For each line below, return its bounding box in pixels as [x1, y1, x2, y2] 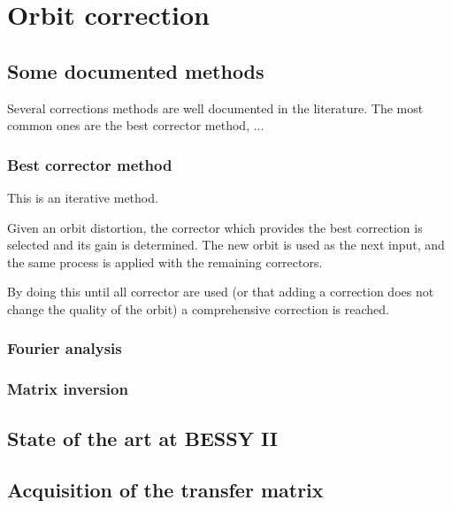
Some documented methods [7, 57, 264, 84]
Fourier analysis [7, 337, 122, 359]
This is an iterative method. [7, 188, 158, 206]
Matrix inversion [7, 378, 128, 400]
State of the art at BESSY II [7, 424, 278, 451]
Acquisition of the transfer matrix [7, 476, 324, 504]
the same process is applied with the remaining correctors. [7, 252, 323, 271]
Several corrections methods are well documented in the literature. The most [7, 98, 424, 117]
